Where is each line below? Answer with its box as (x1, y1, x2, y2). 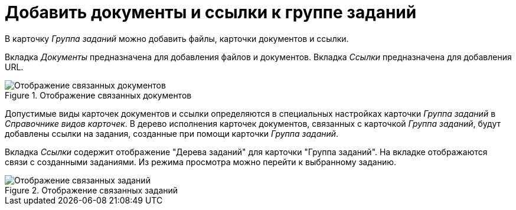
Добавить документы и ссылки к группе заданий (5, 2, 417, 22)
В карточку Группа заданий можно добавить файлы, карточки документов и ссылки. (5, 33, 349, 44)
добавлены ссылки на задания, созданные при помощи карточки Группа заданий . (5, 128, 339, 139)
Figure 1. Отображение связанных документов (5, 90, 192, 100)
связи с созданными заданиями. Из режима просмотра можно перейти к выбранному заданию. (5, 156, 397, 167)
